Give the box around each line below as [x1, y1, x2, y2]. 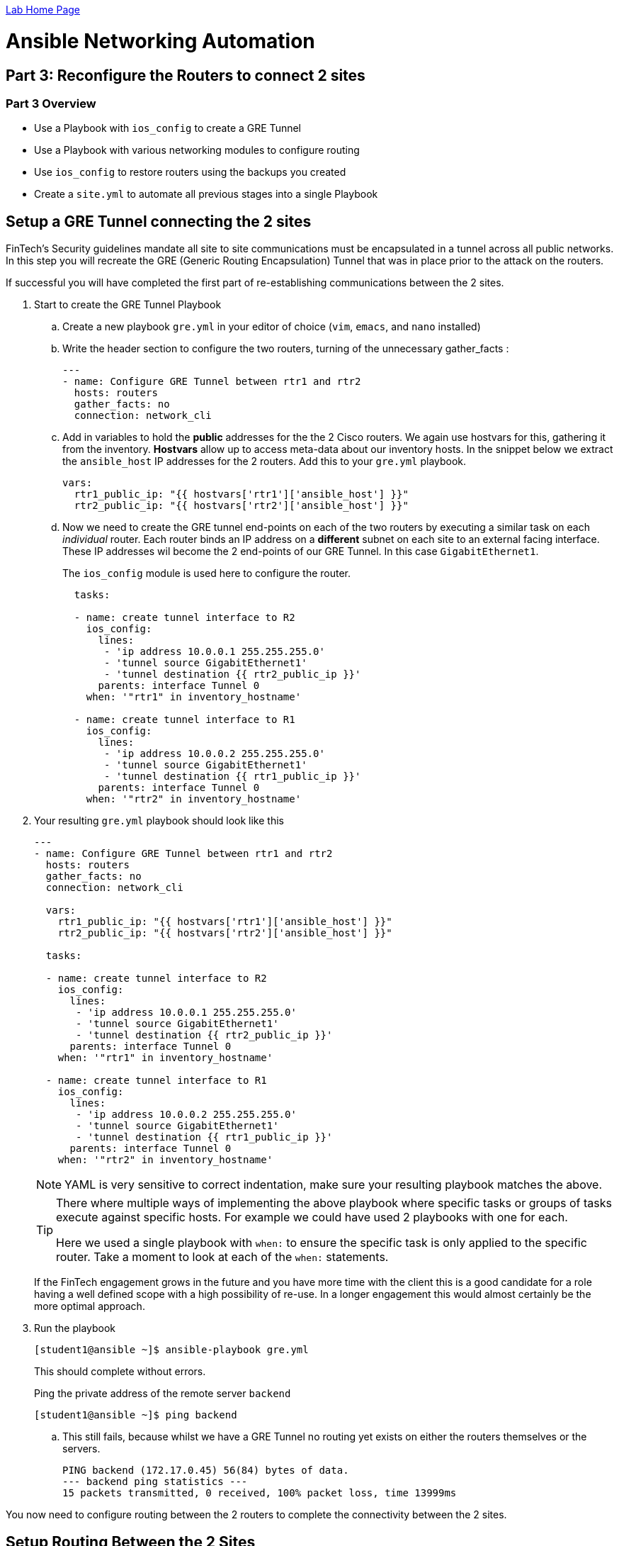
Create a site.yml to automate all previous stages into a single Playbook [34, 188, 378, 201]
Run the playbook [34, 1322, 116, 1335]
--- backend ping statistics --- [62, 1476, 248, 1488]
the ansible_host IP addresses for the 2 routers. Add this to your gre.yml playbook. [62, 455, 467, 468]
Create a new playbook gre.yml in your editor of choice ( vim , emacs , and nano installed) [62, 320, 481, 333]
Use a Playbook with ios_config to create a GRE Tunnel [34, 122, 301, 135]
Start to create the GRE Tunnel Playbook [34, 298, 222, 311]
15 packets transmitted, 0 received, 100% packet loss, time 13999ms [62, 1487, 457, 1499]
